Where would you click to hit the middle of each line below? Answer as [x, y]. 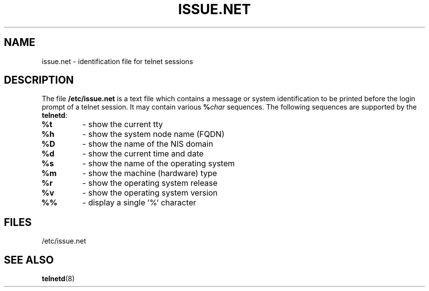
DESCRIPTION [39, 80]
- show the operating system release [150, 183]
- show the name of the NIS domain [148, 144]
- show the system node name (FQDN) [154, 134]
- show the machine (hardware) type [150, 173]
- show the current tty [123, 124]
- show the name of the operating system [159, 164]
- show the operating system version [150, 193]
